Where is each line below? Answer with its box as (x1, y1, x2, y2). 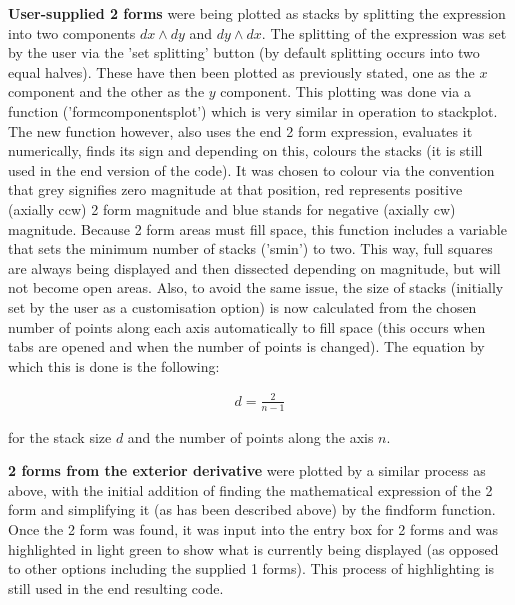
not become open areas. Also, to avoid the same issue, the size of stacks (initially (8, 277, 504, 298)
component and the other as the (8, 81, 205, 102)
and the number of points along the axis (127, 426, 374, 447)
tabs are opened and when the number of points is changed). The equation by (8, 336, 485, 357)
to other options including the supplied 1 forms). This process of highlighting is (8, 558, 495, 579)
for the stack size (8, 426, 112, 447)
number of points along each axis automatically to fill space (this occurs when (8, 316, 486, 337)
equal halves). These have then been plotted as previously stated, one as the (8, 61, 475, 82)
